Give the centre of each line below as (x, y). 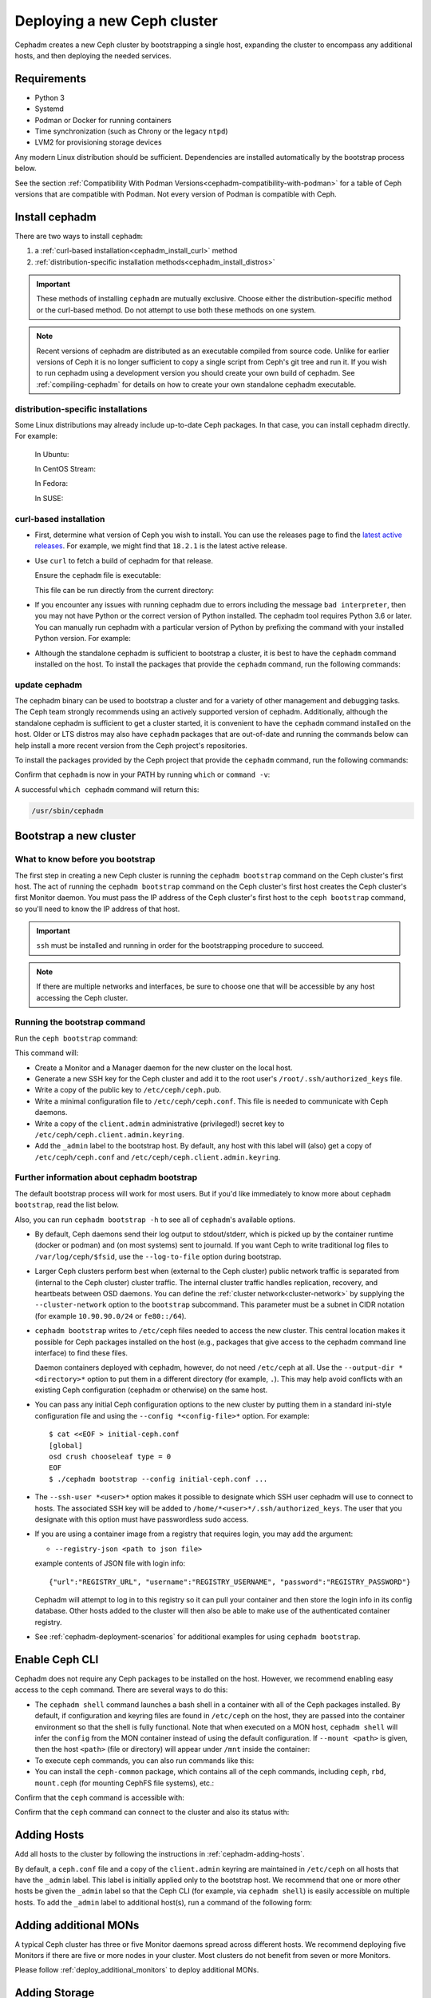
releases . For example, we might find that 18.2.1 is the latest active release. (161, 546)
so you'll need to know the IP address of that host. (97, 909)
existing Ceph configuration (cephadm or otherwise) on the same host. (151, 1390)
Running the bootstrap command (80, 1022)
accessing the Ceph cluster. (82, 997)
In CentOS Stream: (65, 469)
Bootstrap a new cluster (75, 836)
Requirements (51, 79)
